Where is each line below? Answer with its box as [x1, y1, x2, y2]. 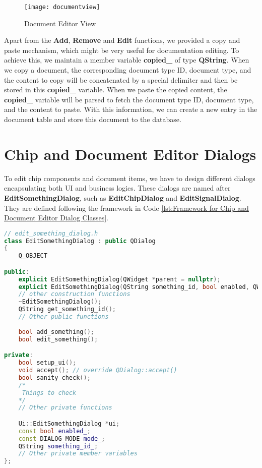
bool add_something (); [18, 328, 94, 335]
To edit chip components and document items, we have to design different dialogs [4, 172, 255, 183]
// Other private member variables [18, 450, 138, 457]
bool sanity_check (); [18, 374, 91, 381]
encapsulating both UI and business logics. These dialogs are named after [4, 183, 231, 193]
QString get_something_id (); [18, 306, 116, 313]
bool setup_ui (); [18, 359, 77, 367]
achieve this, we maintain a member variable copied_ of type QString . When [4, 54, 249, 65]
